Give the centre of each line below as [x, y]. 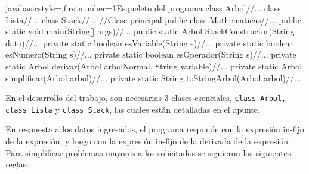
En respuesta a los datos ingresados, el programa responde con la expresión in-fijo [155, 129]
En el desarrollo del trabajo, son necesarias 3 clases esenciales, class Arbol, [146, 98]
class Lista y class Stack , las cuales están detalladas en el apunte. [133, 109]
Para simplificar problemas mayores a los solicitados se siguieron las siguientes [148, 152]
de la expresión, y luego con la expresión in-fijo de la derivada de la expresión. [148, 141]
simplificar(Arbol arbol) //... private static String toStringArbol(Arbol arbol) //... [153, 77]
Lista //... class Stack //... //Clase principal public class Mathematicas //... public [153, 19]
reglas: [17, 164]
